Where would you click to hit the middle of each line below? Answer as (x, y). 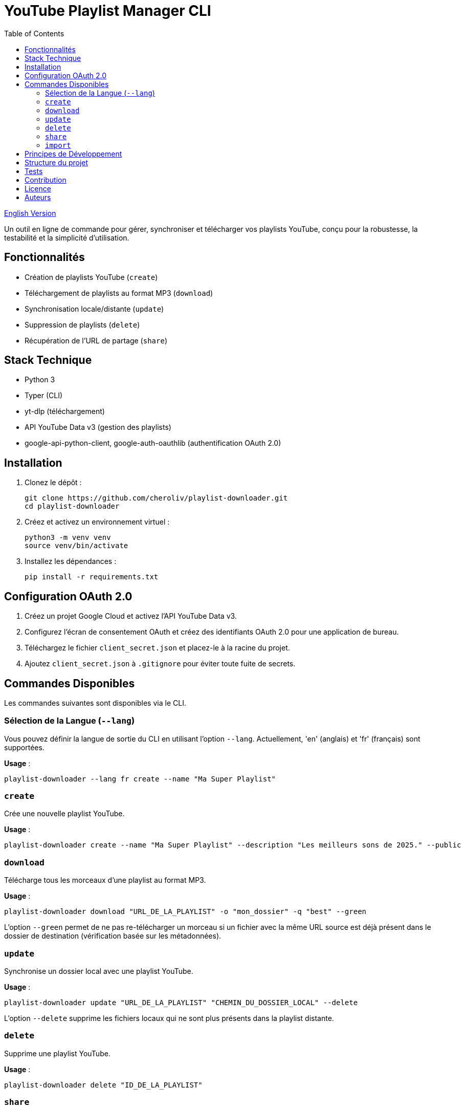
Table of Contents (34, 33)
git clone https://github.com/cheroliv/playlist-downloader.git (156, 498)
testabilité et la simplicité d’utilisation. (67, 237)
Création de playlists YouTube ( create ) (91, 277)
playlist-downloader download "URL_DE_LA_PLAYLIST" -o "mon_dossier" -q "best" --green (185, 912)
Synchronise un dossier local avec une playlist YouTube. (99, 971)
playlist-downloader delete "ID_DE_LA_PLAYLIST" (103, 1085)
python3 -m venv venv (68, 538)
